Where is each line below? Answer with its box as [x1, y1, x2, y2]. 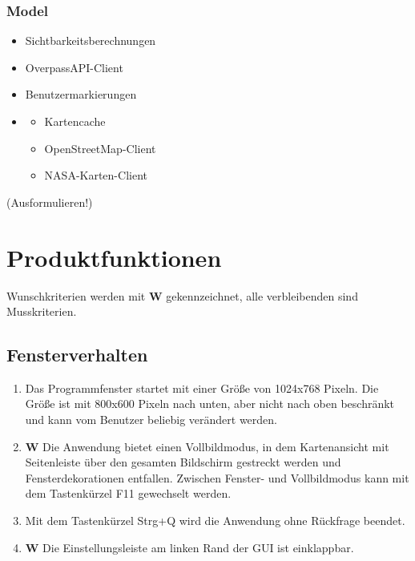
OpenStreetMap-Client [44, 139, 156, 156]
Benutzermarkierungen [25, 86, 137, 103]
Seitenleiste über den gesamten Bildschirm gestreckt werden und [25, 454, 341, 470]
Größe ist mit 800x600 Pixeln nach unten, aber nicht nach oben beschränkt [25, 395, 395, 412]
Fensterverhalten [6, 342, 148, 367]
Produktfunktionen [6, 240, 222, 273]
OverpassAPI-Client [25, 59, 123, 75]
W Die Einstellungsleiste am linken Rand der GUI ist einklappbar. [25, 539, 354, 555]
